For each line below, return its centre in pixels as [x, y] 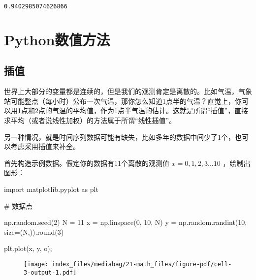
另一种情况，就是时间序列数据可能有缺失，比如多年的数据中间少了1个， [119, 137]
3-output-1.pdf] [50, 272]
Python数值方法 [57, 39]
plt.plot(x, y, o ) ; [28, 248]
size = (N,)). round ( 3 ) [34, 232]
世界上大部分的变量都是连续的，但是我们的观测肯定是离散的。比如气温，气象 [128, 91]
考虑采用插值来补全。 [45, 146]
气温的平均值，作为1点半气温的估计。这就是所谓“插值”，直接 [150, 110]
